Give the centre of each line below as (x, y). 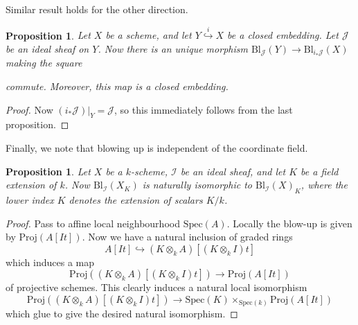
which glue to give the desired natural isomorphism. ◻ (122, 314)
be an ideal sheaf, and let (233, 171)
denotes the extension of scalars (136, 200)
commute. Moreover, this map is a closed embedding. (117, 86)
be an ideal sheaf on (47, 48)
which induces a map (50, 262)
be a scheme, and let (149, 35)
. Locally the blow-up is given (289, 223)
